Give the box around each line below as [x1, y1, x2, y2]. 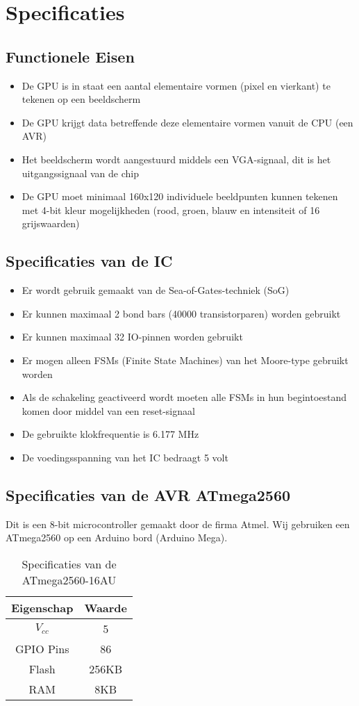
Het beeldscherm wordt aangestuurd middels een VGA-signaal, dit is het [22, 151, 331, 166]
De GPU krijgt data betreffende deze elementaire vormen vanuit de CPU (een [22, 115, 353, 129]
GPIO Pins [15, 640, 69, 657]
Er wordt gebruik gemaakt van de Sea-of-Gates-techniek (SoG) [22, 283, 290, 297]
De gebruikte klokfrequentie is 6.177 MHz [22, 427, 199, 441]
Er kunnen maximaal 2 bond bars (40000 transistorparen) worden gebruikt [22, 306, 341, 320]
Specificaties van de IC [6, 250, 173, 272]
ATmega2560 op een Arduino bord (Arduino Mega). [6, 530, 228, 545]
